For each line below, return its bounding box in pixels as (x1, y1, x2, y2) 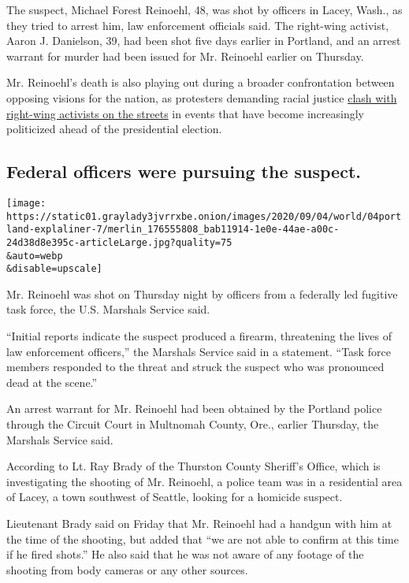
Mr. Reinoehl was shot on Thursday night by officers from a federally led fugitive (6, 285, 398, 302)
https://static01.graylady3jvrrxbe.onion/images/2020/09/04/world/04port (6, 210, 402, 222)
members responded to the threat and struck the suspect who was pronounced (6, 358, 385, 375)
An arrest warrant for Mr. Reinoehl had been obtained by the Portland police (6, 400, 382, 417)
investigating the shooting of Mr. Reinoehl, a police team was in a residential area (6, 473, 403, 489)
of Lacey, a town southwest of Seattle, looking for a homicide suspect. (6, 488, 343, 505)
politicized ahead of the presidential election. (6, 121, 222, 137)
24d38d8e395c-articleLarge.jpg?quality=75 (6, 236, 232, 248)
